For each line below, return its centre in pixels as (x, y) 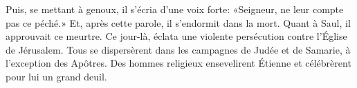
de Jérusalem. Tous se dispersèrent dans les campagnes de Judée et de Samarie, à (178, 49)
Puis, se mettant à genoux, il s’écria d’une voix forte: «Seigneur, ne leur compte (175, 9)
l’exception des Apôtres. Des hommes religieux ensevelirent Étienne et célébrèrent (178, 63)
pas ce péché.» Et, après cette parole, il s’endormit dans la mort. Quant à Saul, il (178, 22)
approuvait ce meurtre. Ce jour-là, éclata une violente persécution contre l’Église (176, 36)
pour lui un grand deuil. (56, 76)
